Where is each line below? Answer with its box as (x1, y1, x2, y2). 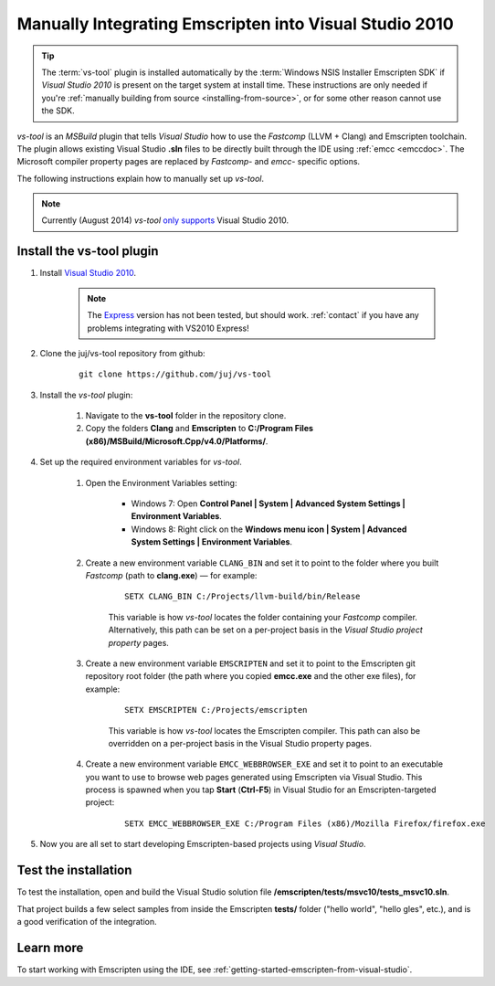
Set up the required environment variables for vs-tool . (39, 457, 242, 468)
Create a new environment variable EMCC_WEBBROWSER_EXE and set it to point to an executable (85, 758, 443, 769)
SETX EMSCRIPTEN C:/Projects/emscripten (124, 705, 308, 716)
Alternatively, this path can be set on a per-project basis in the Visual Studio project (108, 624, 424, 635)
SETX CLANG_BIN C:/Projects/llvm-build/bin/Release (124, 591, 361, 602)
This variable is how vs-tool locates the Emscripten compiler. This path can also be (108, 725, 421, 736)
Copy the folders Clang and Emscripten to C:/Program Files (85, 423, 314, 434)
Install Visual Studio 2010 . (39, 268, 137, 279)
